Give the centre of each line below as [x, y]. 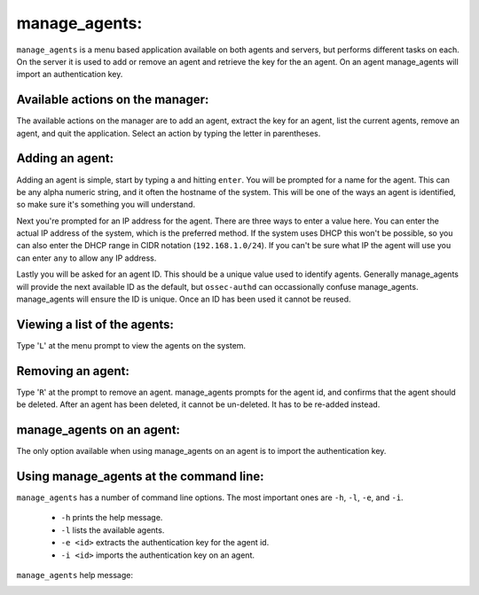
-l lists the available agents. [113, 530]
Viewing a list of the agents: [95, 324]
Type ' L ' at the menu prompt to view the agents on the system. [131, 345]
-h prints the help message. [112, 518]
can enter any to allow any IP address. [86, 258]
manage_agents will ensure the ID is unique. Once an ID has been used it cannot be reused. [184, 299]
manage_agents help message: [75, 575]
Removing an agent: [73, 371]
